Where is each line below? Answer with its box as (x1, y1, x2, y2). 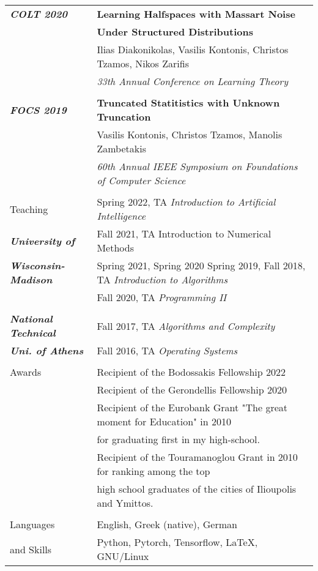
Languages (10, 517, 55, 531)
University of (10, 233, 75, 248)
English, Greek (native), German (97, 517, 237, 531)
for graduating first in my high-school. (97, 432, 260, 446)
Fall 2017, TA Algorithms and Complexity (97, 318, 275, 333)
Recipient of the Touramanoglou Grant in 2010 (97, 450, 298, 464)
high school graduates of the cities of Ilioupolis (97, 482, 297, 496)
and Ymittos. (97, 496, 153, 510)
